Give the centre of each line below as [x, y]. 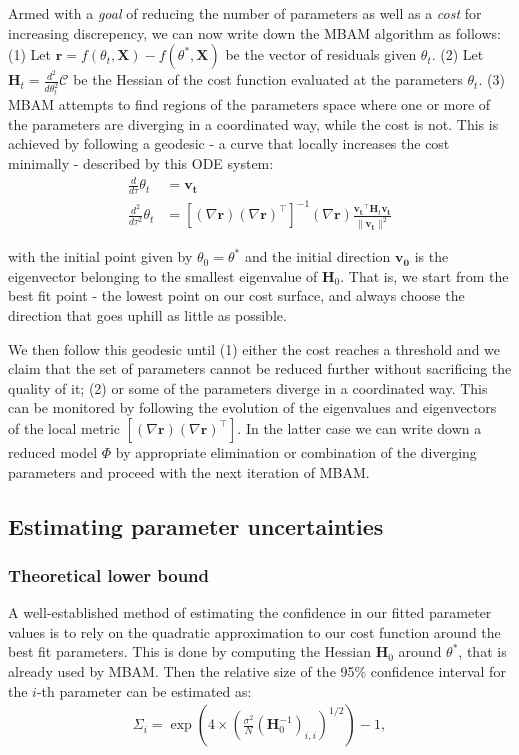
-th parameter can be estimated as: [144, 690]
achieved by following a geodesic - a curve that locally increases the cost [229, 143]
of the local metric [64, 428]
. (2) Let [457, 54]
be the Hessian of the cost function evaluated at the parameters [268, 79]
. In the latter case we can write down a [359, 428]
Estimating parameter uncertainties [196, 525]
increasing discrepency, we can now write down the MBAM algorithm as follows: [254, 32]
